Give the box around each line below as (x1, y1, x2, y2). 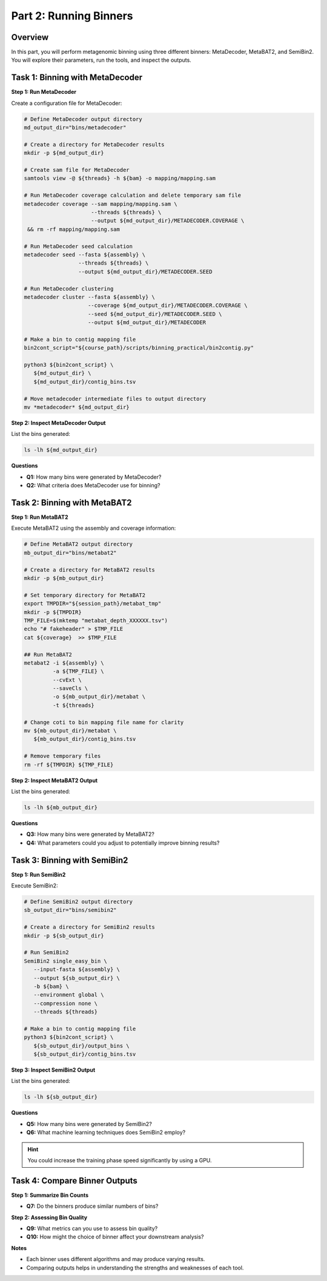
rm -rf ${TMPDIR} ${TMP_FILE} (24, 761, 114, 768)
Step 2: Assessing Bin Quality (11, 1214, 88, 1221)
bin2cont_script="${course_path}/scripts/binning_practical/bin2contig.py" (24, 344, 254, 351)
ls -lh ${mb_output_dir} (24, 804, 98, 811)
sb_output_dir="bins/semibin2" (24, 907, 117, 914)
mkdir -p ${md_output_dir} (24, 150, 104, 157)
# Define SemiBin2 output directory (24, 898, 133, 905)
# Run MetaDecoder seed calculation (24, 243, 133, 249)
